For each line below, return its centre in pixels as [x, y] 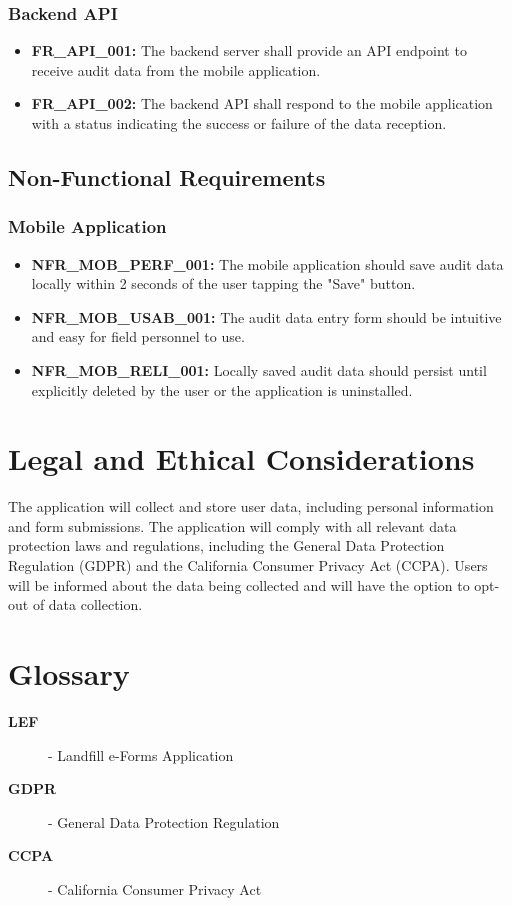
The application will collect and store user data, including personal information [251, 506]
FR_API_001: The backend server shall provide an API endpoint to [249, 50]
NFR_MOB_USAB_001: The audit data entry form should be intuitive [266, 316]
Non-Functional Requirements [167, 176]
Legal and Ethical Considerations [241, 458]
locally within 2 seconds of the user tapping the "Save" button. [223, 283]
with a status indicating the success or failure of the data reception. [239, 123]
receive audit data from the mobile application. [176, 69]
